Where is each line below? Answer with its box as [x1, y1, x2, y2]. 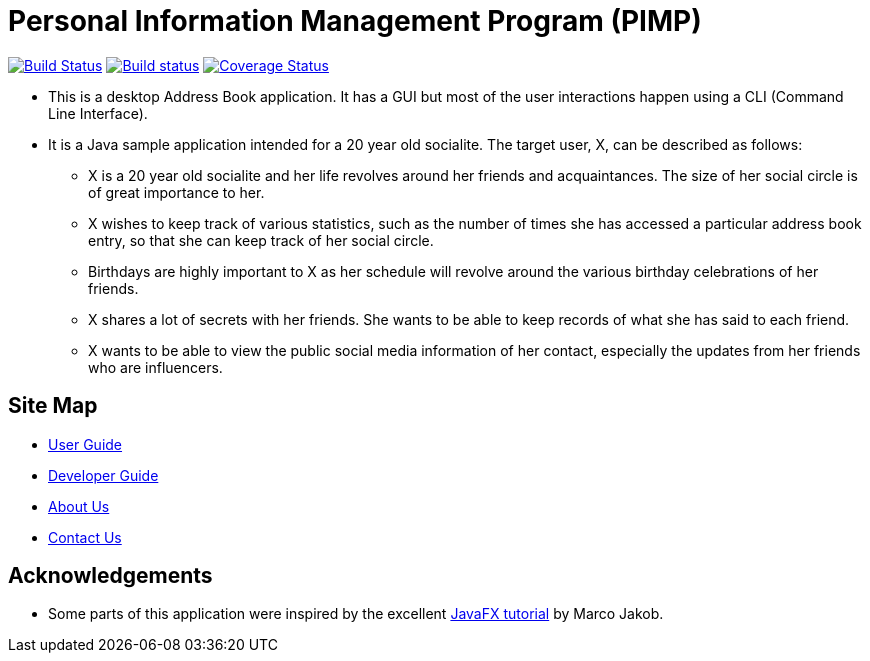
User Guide [48, 435, 123, 453]
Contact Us [48, 528, 122, 546]
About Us [48, 497, 110, 515]
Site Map [8, 393, 98, 419]
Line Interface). [48, 104, 148, 122]
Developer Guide [48, 466, 159, 484]
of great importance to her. [88, 183, 265, 201]
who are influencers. [88, 358, 223, 376]
